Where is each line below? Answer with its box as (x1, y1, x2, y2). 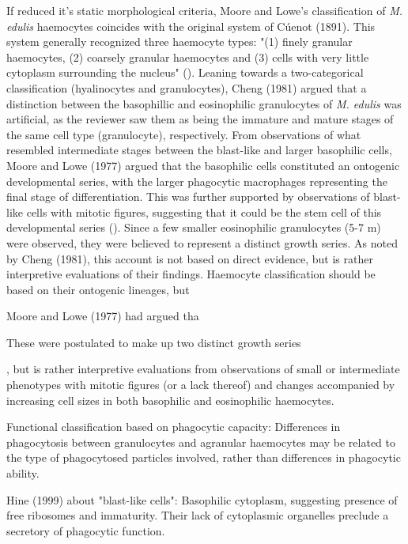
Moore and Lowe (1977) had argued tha (6, 308, 199, 324)
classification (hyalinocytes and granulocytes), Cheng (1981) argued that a (6, 79, 367, 96)
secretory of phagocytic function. (6, 522, 165, 538)
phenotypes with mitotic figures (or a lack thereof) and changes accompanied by (6, 376, 395, 393)
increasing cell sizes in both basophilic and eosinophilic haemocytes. (6, 391, 334, 408)
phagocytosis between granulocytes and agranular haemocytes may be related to (6, 433, 395, 450)
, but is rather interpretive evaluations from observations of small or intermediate (6, 361, 400, 377)
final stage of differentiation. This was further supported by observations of (6, 188, 370, 205)
